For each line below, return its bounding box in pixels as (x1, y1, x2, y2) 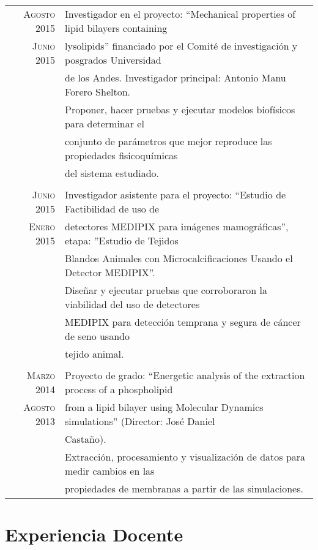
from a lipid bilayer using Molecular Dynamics (65, 400, 264, 414)
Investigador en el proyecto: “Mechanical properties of (65, 7, 296, 21)
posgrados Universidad (65, 53, 161, 67)
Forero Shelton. (65, 85, 131, 99)
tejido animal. (65, 347, 124, 361)
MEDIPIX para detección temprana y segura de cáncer (65, 315, 301, 329)
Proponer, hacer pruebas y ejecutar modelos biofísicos (65, 102, 295, 116)
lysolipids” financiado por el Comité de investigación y (65, 39, 298, 53)
